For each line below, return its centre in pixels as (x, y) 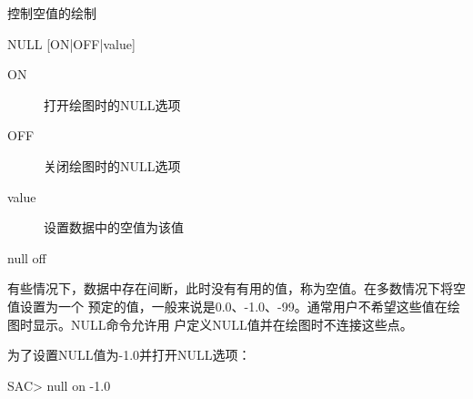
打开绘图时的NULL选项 (112, 104)
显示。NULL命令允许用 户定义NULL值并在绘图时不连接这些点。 (222, 324)
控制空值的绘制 (52, 13)
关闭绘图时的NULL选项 (112, 165)
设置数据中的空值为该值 (114, 227)
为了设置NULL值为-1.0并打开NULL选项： (129, 355)
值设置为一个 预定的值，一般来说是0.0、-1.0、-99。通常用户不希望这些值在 (227, 306)
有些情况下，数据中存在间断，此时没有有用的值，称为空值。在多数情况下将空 (236, 288)
